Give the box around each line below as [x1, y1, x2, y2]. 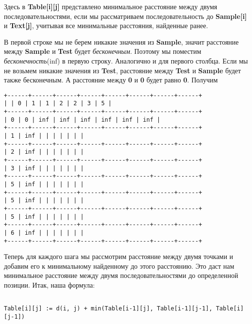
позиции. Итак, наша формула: [4, 280, 95, 290]
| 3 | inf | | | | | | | [4, 164, 84, 172]
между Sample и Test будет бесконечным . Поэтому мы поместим [4, 46, 202, 56]
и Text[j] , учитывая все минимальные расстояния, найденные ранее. [4, 20, 208, 31]
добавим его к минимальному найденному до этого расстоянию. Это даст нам [4, 260, 235, 271]
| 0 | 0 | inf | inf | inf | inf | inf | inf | [4, 116, 161, 123]
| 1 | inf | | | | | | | [4, 132, 84, 140]
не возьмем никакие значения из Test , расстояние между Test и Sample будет [4, 65, 241, 75]
